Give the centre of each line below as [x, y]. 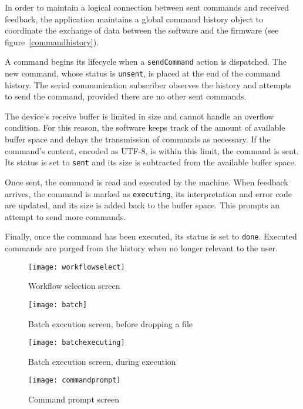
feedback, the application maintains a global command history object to [134, 19]
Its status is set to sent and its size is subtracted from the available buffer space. [151, 162]
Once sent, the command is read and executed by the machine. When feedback [147, 182]
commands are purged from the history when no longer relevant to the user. [141, 248]
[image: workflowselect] [77, 267]
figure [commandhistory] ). [52, 41]
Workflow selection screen [74, 286]
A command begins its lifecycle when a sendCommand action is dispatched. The [146, 61]
